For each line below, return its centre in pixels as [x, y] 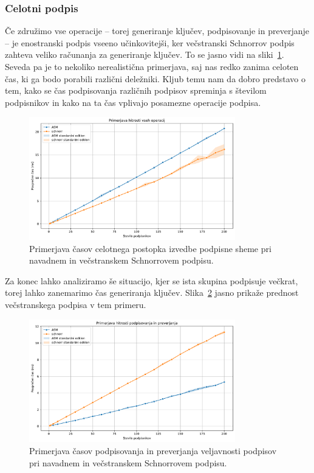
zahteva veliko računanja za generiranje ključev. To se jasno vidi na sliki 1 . [145, 54]
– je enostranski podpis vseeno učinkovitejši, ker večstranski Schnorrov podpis [150, 42]
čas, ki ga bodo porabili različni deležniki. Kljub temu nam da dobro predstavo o [155, 78]
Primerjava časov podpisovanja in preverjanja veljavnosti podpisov [153, 450]
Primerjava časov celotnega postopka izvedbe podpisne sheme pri [150, 248]
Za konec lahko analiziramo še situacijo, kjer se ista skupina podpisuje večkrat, [152, 280]
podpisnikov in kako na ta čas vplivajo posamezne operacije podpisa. [133, 102]
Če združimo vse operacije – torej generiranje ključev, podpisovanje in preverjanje [157, 31]
